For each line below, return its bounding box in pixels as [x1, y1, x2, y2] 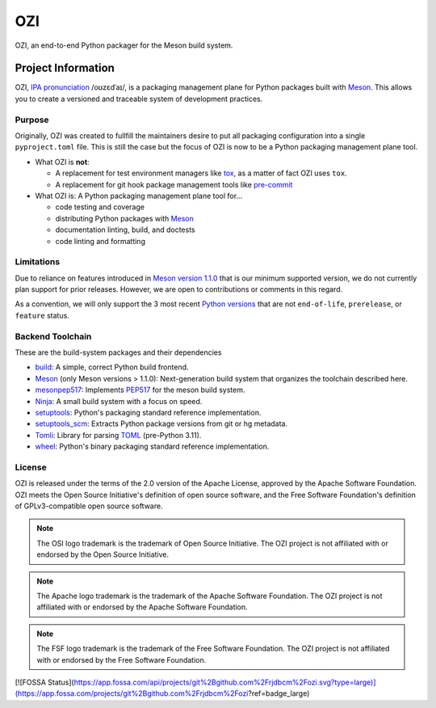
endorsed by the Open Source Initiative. [36, 550, 170, 559]
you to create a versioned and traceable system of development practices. [15, 94, 263, 103]
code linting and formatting [55, 236, 145, 246]
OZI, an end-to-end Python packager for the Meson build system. [15, 40, 233, 50]
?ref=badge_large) [247, 689, 310, 698]
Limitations [15, 256, 61, 268]
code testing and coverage [55, 202, 145, 212]
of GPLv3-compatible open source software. [15, 501, 163, 511]
